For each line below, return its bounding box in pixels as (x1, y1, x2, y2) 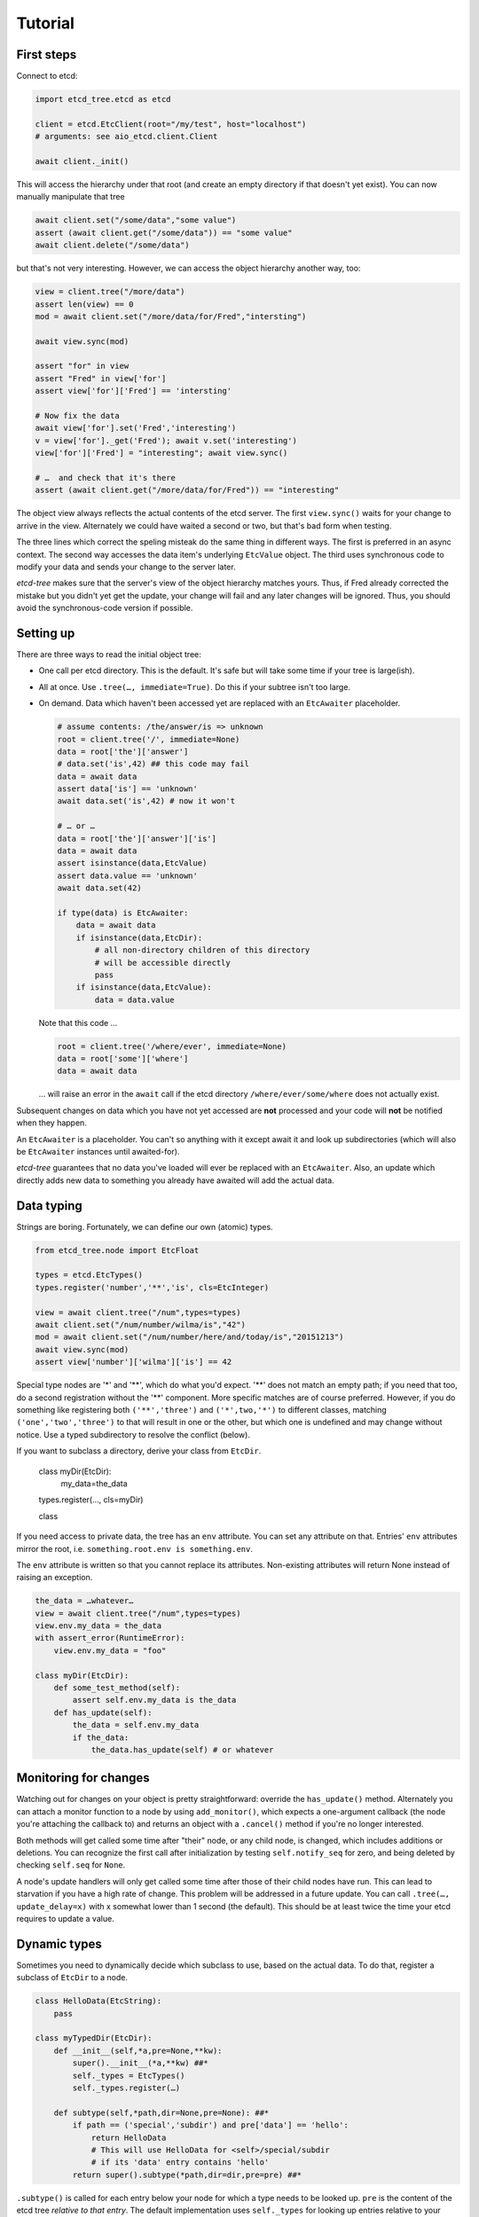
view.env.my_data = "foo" (53, 1645, 167, 1656)
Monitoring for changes (16, 1770, 150, 1786)
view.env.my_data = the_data (35, 1621, 162, 1631)
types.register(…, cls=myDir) (38, 1494, 144, 1505)
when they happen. (16, 1117, 88, 1128)
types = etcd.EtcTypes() (35, 1270, 144, 1281)
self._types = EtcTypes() (72, 2071, 185, 2080)
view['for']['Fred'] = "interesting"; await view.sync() (35, 448, 288, 458)
